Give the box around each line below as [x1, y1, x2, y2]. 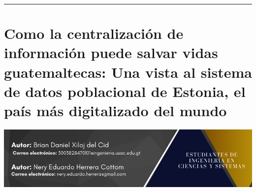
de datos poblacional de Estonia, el [4, 81, 246, 101]
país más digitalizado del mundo [4, 100, 227, 120]
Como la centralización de [4, 23, 184, 43]
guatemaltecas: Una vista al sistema [4, 62, 252, 82]
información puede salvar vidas [4, 42, 218, 63]
